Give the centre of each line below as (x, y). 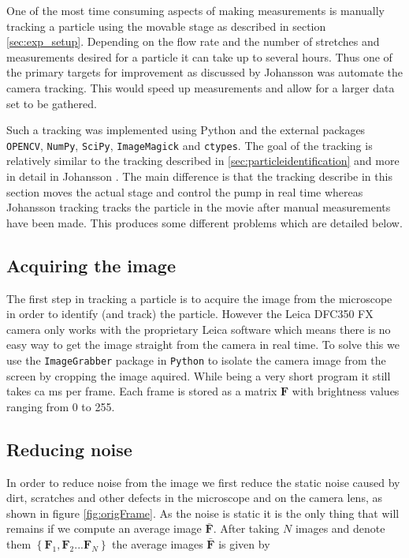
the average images (158, 543)
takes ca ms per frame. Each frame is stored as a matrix (142, 391)
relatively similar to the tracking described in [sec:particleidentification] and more (203, 161)
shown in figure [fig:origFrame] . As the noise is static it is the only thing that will (203, 513)
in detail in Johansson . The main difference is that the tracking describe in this (199, 176)
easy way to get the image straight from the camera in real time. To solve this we (203, 345)
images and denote (340, 528)
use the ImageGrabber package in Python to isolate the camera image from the (196, 360)
